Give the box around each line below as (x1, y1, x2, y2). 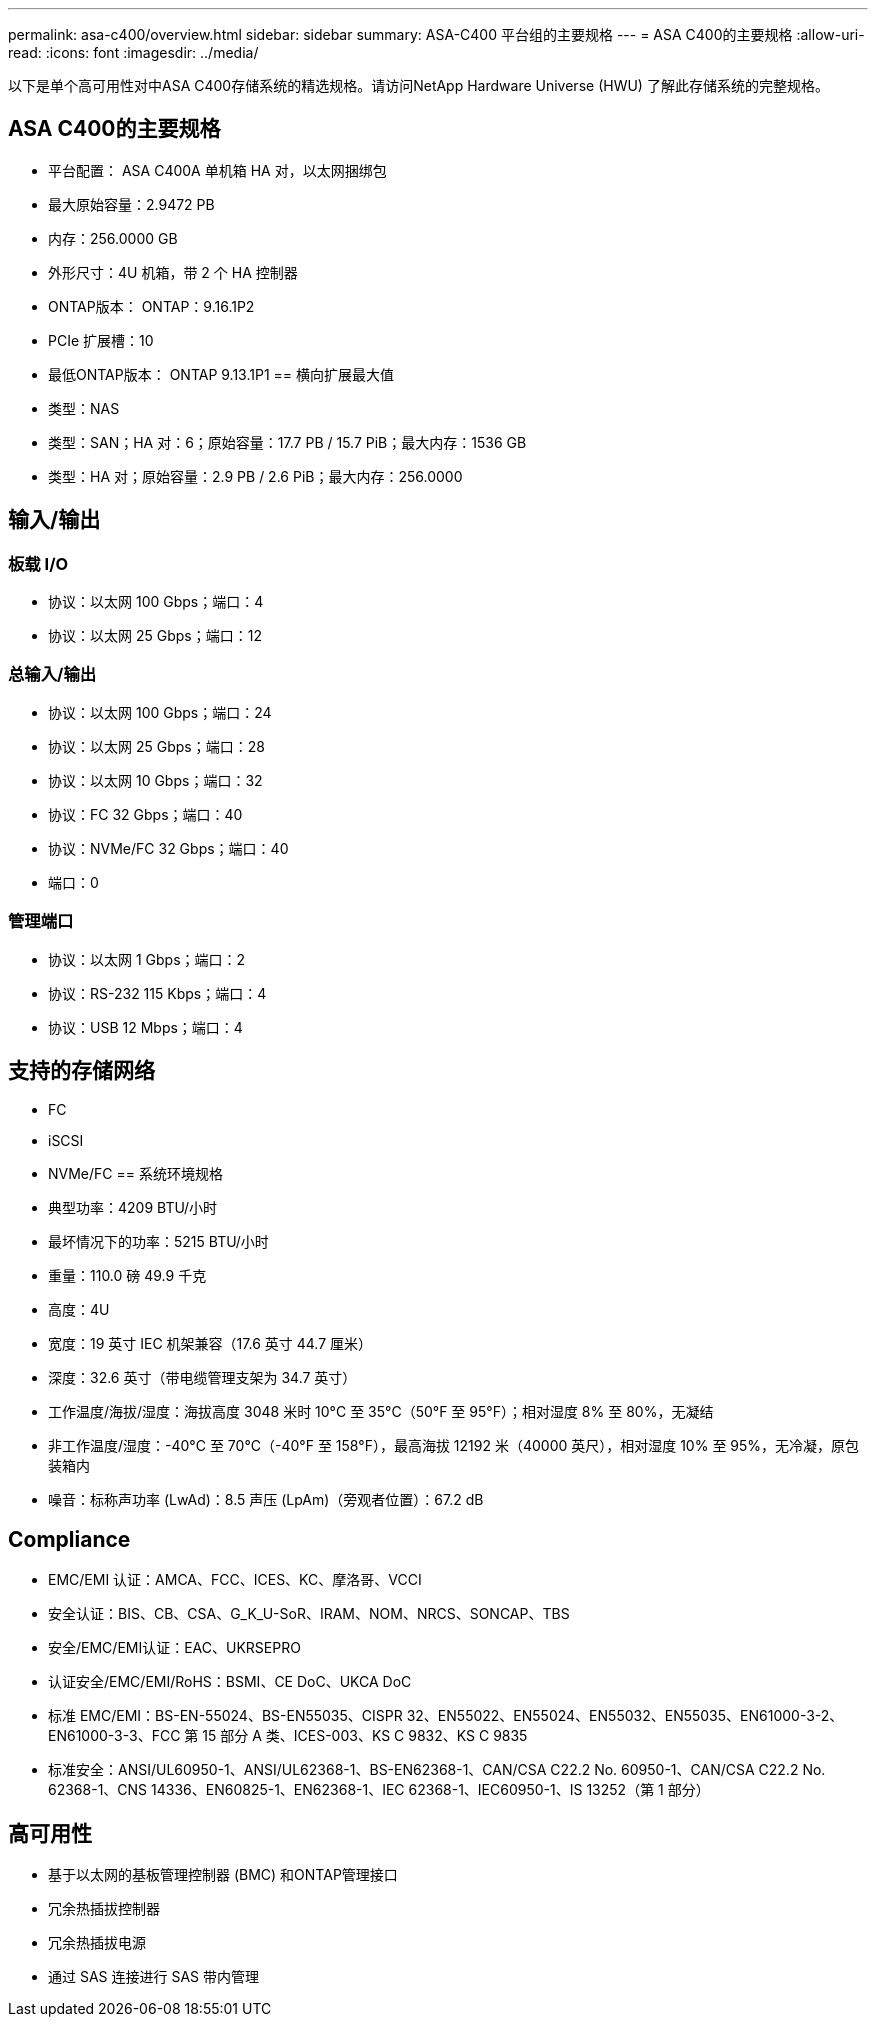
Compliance (8, 1526, 131, 1552)
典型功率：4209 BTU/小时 (48, 1199, 218, 1217)
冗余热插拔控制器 (48, 1900, 160, 1918)
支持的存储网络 (8, 1057, 155, 1083)
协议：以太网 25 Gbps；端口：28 (48, 737, 265, 755)
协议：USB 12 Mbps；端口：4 (48, 1018, 243, 1036)
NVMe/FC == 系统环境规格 (48, 1165, 223, 1183)
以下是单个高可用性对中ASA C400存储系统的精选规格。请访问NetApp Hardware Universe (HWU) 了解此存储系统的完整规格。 (8, 77, 829, 94)
